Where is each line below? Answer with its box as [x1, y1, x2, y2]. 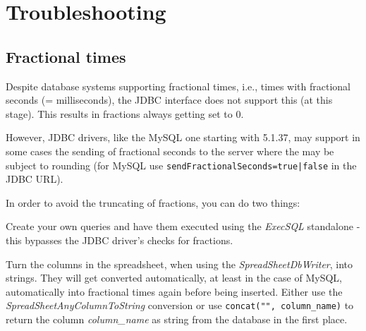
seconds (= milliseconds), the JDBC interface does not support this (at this [6, 92, 333, 107]
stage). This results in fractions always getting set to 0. [6, 106, 244, 121]
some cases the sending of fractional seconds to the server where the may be [6, 143, 334, 158]
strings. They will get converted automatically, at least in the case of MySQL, [6, 270, 342, 285]
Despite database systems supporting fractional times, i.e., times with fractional [6, 78, 350, 93]
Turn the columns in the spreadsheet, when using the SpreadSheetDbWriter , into [6, 256, 353, 271]
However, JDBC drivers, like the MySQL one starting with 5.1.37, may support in [6, 130, 360, 145]
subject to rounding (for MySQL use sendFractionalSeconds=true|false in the [6, 157, 357, 172]
